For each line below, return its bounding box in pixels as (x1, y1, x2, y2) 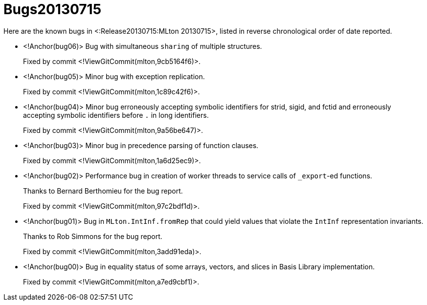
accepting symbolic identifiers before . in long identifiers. (23, 110, 209, 119)
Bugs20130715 (3, 1, 102, 18)
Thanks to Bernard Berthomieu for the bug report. (23, 186, 183, 195)
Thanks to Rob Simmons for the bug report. (23, 232, 162, 240)
